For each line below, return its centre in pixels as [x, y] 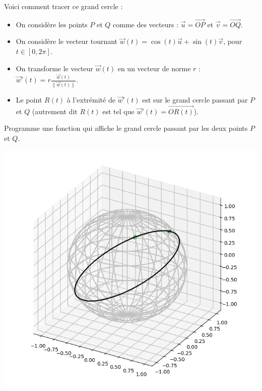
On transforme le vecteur [54, 68]
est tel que [118, 111]
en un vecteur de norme [154, 68]
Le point [29, 100]
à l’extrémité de [91, 100]
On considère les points [52, 24]
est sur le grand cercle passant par [195, 100]
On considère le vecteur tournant [67, 41]
